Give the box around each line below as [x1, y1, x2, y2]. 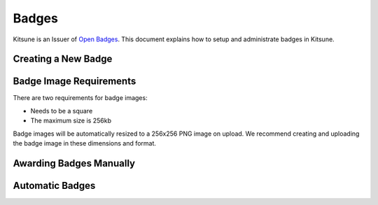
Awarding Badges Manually [13, 157, 136, 169]
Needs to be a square [30, 106, 93, 115]
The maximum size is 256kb [30, 116, 112, 125]
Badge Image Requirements [13, 76, 136, 87]
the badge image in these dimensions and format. [13, 139, 157, 148]
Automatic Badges [13, 179, 96, 192]
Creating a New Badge [13, 53, 113, 65]
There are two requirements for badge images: [13, 94, 148, 102]
